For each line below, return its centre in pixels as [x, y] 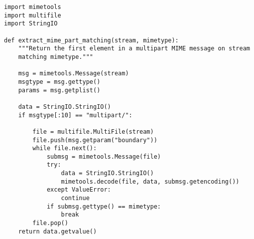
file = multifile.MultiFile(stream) [93, 131]
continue [75, 198]
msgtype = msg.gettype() [59, 82]
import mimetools [33, 7]
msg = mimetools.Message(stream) [73, 74]
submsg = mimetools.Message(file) [104, 156]
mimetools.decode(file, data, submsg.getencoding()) [150, 181]
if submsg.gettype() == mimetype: [104, 206]
